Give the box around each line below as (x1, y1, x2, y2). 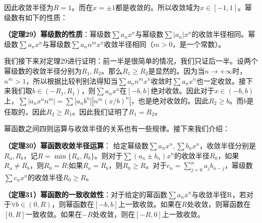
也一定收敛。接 (196, 75, 246, 86)
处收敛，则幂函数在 (187, 199, 251, 209)
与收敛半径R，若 (191, 189, 246, 199)
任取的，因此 (4, 106, 46, 117)
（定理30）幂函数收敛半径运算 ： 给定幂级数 (4, 140, 149, 150)
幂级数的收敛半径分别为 (4, 65, 82, 76)
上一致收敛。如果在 (118, 199, 182, 209)
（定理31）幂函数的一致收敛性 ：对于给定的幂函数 (4, 189, 168, 199)
